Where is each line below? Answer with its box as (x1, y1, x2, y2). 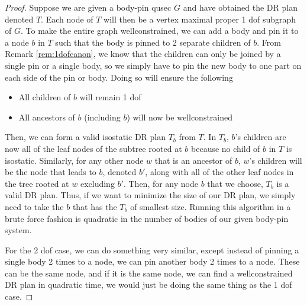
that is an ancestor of (154, 154, 232, 166)
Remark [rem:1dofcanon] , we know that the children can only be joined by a (5, 47, 281, 60)
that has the (72, 200, 117, 212)
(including (84, 110, 121, 123)
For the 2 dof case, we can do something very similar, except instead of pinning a (5, 243, 299, 256)
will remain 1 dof (79, 91, 141, 103)
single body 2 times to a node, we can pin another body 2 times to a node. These (5, 255, 300, 268)
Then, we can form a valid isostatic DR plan (5, 131, 166, 143)
